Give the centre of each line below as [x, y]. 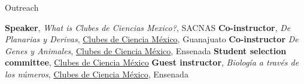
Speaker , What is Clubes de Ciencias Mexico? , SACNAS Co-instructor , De [148, 27]
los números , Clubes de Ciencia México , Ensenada [97, 74]
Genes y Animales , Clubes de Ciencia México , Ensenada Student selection [146, 50]
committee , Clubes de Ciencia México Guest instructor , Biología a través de [152, 62]
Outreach [22, 7]
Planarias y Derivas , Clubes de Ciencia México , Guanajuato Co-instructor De [152, 39]
